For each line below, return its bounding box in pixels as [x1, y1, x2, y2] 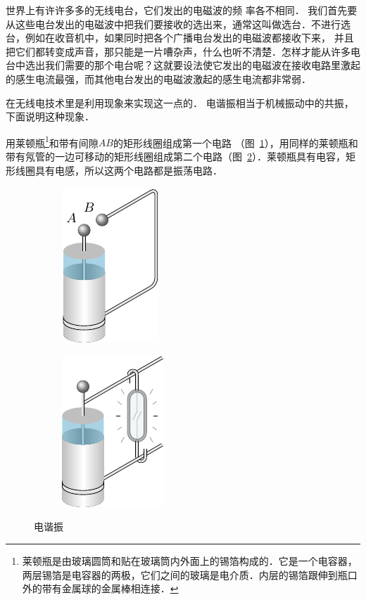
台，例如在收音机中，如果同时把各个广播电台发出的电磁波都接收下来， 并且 [6, 30, 354, 45]
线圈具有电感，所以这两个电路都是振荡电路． [15, 162, 222, 177]
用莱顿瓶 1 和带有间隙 [6, 133, 99, 150]
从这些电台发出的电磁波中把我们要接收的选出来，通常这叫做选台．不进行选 [6, 16, 351, 31]
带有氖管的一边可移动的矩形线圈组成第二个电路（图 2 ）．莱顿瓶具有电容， [6, 149, 346, 163]
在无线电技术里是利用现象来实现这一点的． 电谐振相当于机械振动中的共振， [6, 95, 354, 110]
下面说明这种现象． [6, 109, 94, 124]
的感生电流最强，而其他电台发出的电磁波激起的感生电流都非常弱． [6, 71, 311, 86]
